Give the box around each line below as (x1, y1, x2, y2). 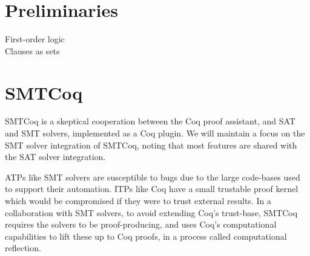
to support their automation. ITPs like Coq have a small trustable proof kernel (5, 182, 298, 195)
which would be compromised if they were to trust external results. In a (5, 194, 271, 206)
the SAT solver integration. (5, 150, 106, 163)
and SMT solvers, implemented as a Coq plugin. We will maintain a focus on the (5, 127, 305, 139)
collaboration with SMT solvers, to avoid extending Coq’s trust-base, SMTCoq (5, 206, 298, 219)
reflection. (5, 242, 41, 254)
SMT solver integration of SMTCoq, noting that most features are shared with (5, 138, 297, 151)
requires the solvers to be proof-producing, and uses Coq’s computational (5, 218, 277, 231)
